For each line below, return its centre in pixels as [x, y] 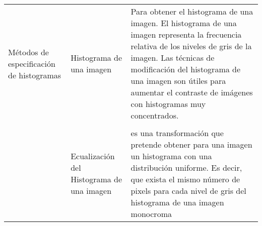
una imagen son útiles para [178, 81]
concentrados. [155, 115]
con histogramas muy [168, 104]
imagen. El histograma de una [184, 23]
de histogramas [35, 75]
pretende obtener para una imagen [191, 144]
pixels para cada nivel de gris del [188, 191]
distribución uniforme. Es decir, [186, 167]
